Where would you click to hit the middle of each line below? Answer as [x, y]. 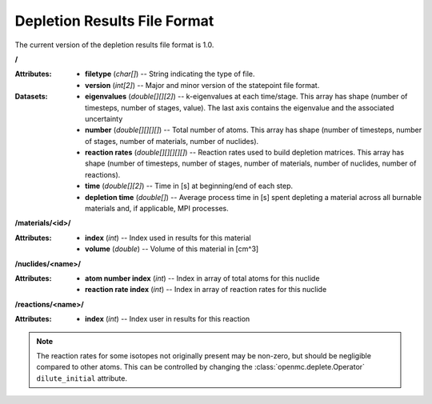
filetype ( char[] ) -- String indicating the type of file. [170, 74]
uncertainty [104, 118]
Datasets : [31, 97]
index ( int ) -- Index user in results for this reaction [168, 319]
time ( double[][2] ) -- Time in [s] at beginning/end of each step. [189, 186]
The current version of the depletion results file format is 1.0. [114, 45]
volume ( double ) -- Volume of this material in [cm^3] [172, 249]
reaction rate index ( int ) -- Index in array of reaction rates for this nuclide [206, 290]
